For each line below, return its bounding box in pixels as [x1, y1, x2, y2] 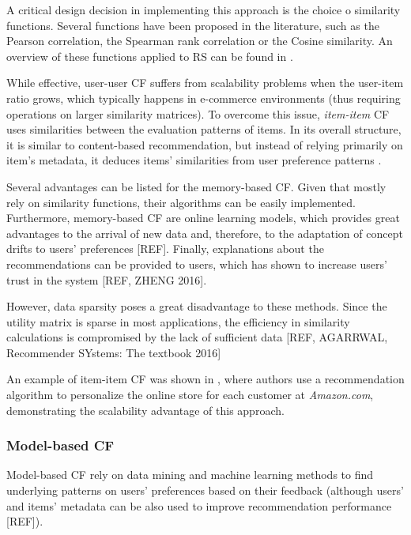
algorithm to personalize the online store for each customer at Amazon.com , [6, 386, 374, 403]
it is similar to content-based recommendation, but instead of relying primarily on [6, 136, 403, 153]
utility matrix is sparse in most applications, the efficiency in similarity [6, 313, 350, 330]
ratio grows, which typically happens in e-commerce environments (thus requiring [6, 89, 401, 106]
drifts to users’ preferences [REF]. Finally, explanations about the [6, 240, 324, 257]
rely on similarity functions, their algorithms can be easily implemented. [6, 194, 356, 210]
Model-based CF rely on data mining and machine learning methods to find [6, 466, 374, 483]
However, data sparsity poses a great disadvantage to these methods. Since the [6, 298, 387, 315]
